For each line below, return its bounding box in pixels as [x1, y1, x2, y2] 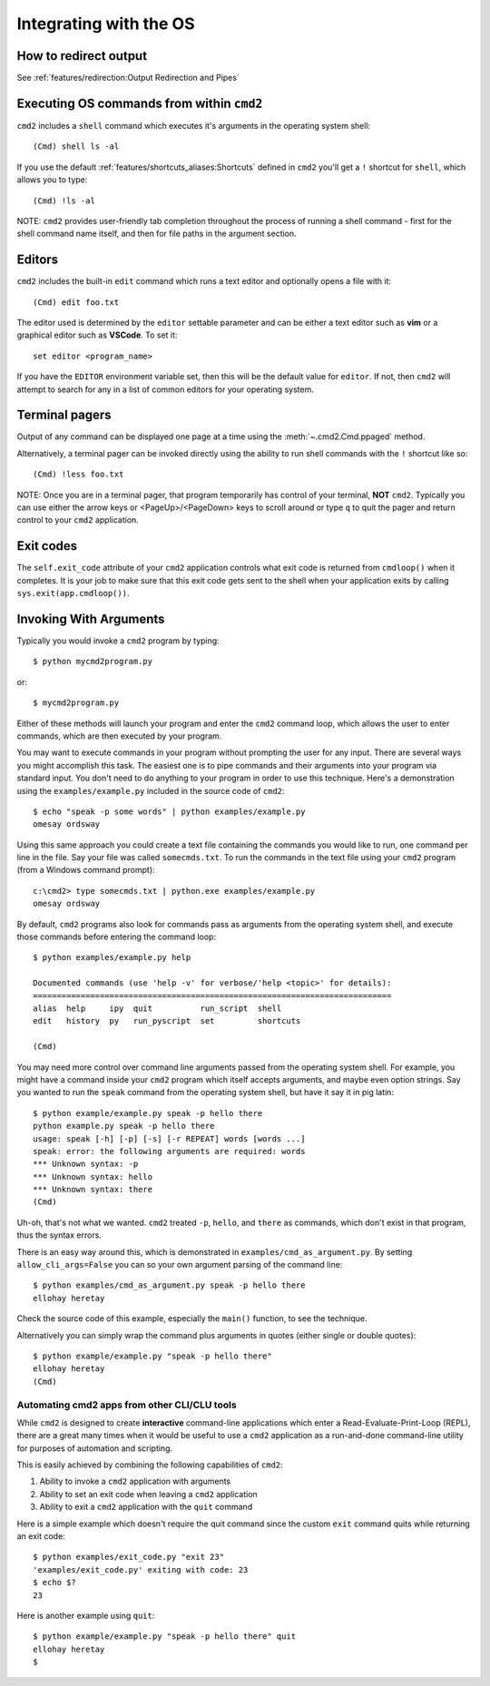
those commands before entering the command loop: [16, 931, 217, 943]
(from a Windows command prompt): [16, 865, 155, 876]
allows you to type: [16, 174, 88, 185]
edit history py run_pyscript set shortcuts [33, 1016, 301, 1026]
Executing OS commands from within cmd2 [16, 95, 263, 111]
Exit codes [16, 538, 78, 554]
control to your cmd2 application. [16, 515, 140, 525]
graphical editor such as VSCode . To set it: [16, 329, 178, 340]
